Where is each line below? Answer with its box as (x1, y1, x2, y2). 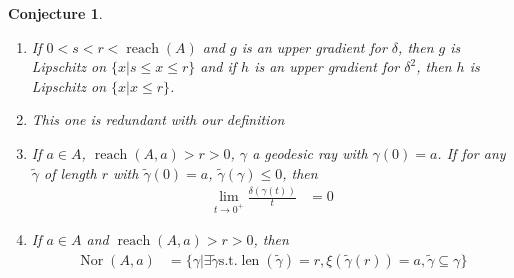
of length (44, 162, 97, 183)
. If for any (437, 142, 506, 163)
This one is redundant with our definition (31, 109, 285, 130)
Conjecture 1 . (8, 3, 103, 23)
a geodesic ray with (252, 142, 368, 163)
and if (200, 56, 237, 77)
